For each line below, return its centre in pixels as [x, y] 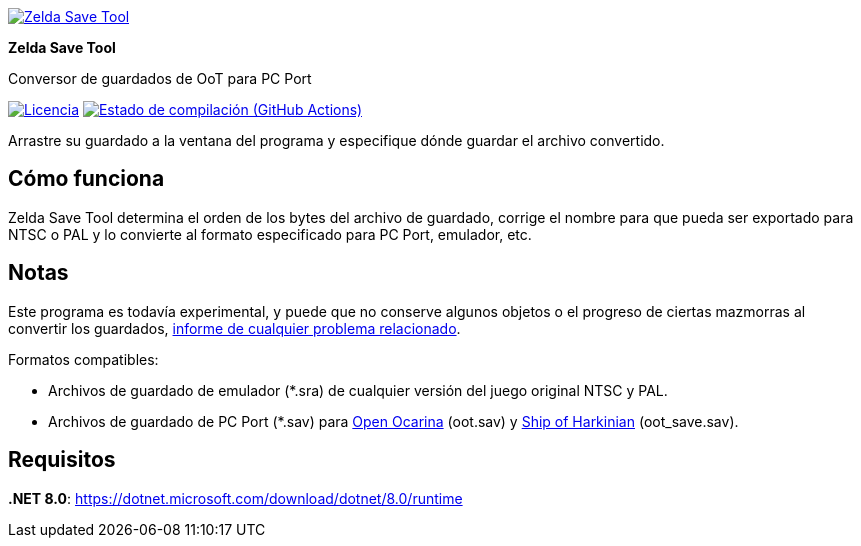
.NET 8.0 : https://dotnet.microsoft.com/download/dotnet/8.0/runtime [235, 498]
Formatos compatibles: [83, 359]
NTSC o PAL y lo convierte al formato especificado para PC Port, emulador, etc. [270, 234]
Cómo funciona [86, 179]
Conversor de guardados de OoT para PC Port [160, 78]
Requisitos [62, 460]
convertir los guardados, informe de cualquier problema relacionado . [234, 328]
